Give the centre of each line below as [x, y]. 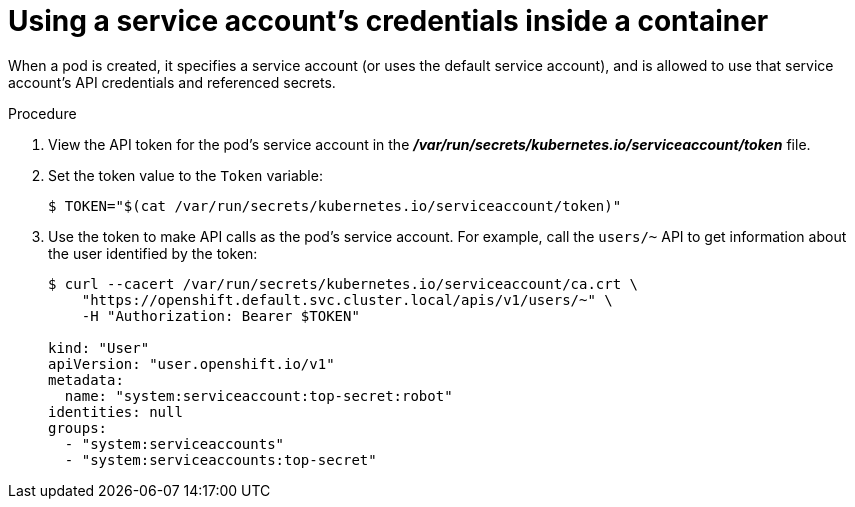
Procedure [42, 113]
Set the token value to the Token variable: [185, 175]
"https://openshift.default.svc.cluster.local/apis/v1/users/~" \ [347, 299]
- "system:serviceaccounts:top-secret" [220, 459]
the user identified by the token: [153, 253]
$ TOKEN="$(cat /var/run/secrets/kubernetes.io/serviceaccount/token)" [335, 205]
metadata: [86, 379]
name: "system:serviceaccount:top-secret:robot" [258, 395]
